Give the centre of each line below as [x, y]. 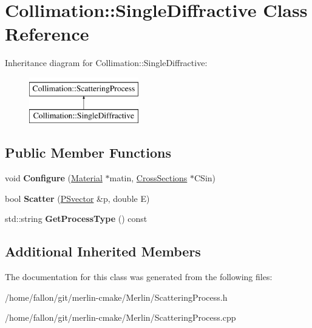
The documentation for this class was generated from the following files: [139, 277]
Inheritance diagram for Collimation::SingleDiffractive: [106, 63]
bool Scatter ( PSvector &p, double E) [77, 198]
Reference [47, 34]
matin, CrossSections [148, 178]
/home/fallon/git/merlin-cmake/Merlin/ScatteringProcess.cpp [120, 317]
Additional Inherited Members [103, 251]
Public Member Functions [88, 152]
